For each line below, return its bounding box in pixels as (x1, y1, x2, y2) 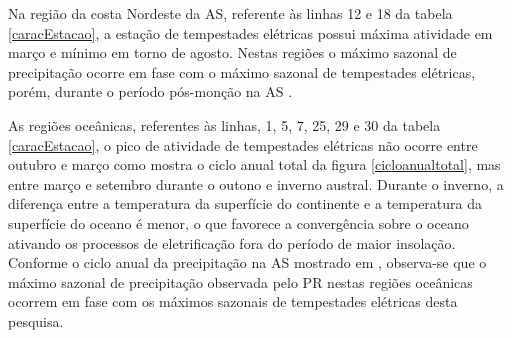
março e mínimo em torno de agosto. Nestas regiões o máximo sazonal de (8, 42, 457, 63)
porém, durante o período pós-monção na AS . (8, 81, 293, 102)
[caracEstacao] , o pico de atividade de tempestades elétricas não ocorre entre (8, 134, 478, 155)
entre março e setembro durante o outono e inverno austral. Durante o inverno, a (8, 173, 504, 194)
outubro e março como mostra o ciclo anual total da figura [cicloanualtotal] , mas (8, 154, 501, 175)
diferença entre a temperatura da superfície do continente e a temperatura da (8, 193, 483, 214)
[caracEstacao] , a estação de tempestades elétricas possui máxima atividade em (8, 22, 493, 43)
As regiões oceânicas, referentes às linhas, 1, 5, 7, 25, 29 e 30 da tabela (8, 114, 441, 135)
